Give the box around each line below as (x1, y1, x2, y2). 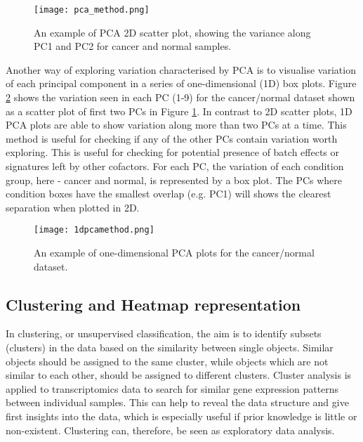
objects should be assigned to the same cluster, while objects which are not (6, 353, 329, 368)
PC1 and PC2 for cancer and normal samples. (34, 39, 232, 53)
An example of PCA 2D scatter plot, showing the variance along (34, 25, 311, 39)
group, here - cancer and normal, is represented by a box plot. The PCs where (6, 172, 343, 187)
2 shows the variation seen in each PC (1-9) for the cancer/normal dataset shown (6, 90, 355, 105)
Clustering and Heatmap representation (6, 293, 301, 315)
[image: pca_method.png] (34, 5, 150, 15)
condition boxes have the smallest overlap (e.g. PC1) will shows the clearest (6, 186, 331, 201)
